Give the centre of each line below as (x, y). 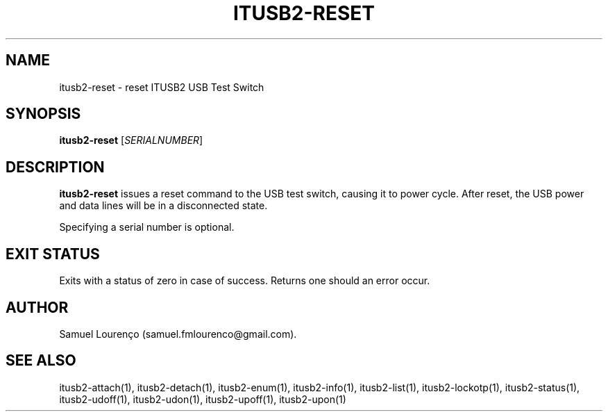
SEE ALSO (41, 361)
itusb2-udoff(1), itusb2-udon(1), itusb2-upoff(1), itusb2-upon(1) (203, 399)
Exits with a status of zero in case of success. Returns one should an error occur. (245, 281)
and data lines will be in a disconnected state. (163, 206)
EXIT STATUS (53, 254)
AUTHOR (37, 307)
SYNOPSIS (43, 114)
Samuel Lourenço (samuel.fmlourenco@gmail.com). (178, 334)
